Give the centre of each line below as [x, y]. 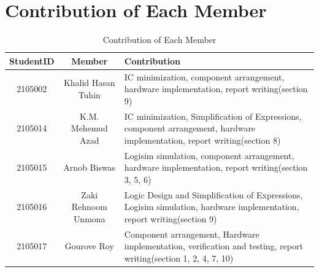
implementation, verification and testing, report [213, 246]
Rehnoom [89, 207]
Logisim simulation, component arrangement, [209, 155]
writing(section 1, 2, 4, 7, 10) [179, 258]
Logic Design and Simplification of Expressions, [213, 194]
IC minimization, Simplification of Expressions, [213, 116]
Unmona [89, 218]
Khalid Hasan [89, 83]
